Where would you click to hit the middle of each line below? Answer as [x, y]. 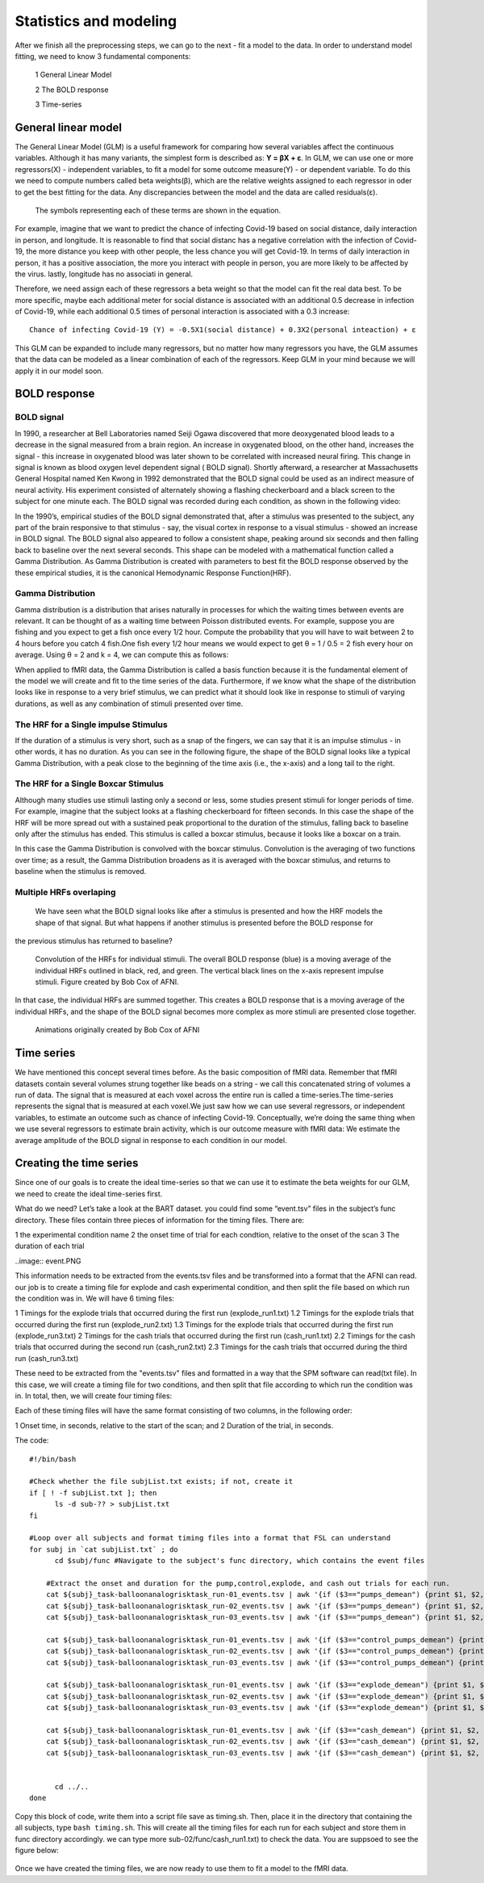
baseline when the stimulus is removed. [81, 872]
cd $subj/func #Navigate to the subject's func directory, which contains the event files [240, 1561]
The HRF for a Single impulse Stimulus [92, 725]
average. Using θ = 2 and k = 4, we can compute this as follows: [122, 655]
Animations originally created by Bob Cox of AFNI [117, 1030]
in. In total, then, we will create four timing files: [94, 1396]
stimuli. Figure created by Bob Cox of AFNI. [107, 982]
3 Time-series [58, 104]
